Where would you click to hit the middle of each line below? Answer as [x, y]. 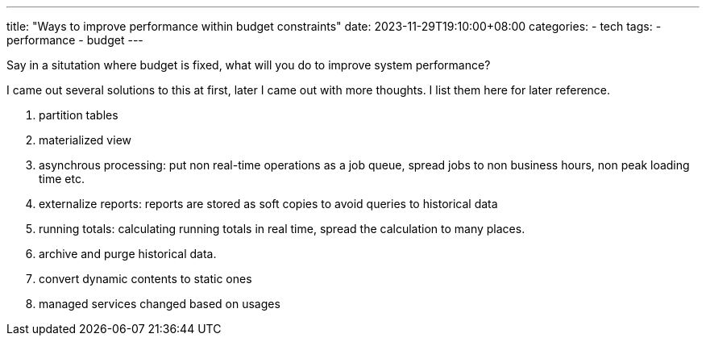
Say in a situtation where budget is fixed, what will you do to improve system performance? [249, 65]
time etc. [62, 179]
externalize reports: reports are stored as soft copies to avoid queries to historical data [268, 204]
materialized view [85, 140]
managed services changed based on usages [160, 304]
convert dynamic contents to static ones [145, 279]
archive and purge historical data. [128, 254]
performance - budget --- [75, 40]
